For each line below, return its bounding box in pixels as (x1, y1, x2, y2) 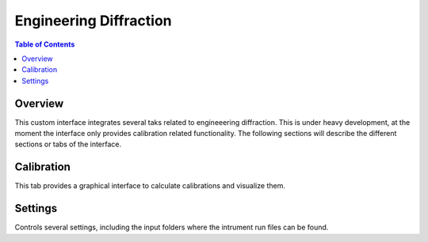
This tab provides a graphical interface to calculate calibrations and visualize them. (14, 181, 285, 191)
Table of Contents (14, 40, 75, 49)
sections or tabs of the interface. (14, 139, 122, 149)
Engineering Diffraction (14, 12, 172, 29)
